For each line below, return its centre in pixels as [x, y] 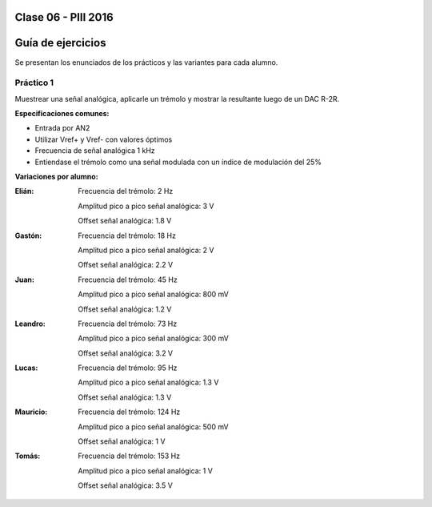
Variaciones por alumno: [57, 177]
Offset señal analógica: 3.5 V [126, 485]
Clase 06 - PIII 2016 [64, 17]
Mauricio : [31, 412]
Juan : [25, 280]
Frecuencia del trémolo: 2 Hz [126, 191]
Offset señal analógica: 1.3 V [125, 397]
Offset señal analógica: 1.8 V [125, 221]
